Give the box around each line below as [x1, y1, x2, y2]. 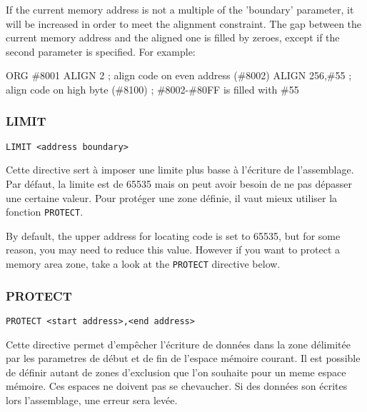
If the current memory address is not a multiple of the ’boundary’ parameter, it [6, 2, 354, 16]
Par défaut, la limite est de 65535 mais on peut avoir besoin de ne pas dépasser [6, 176, 352, 191]
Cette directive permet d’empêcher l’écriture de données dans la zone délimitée [6, 336, 351, 351]
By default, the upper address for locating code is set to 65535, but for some [6, 228, 341, 243]
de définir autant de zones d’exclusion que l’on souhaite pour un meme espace [6, 364, 346, 379]
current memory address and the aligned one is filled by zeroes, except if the [6, 30, 340, 45]
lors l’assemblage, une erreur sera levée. [6, 392, 178, 407]
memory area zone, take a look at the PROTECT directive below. [6, 256, 281, 271]
